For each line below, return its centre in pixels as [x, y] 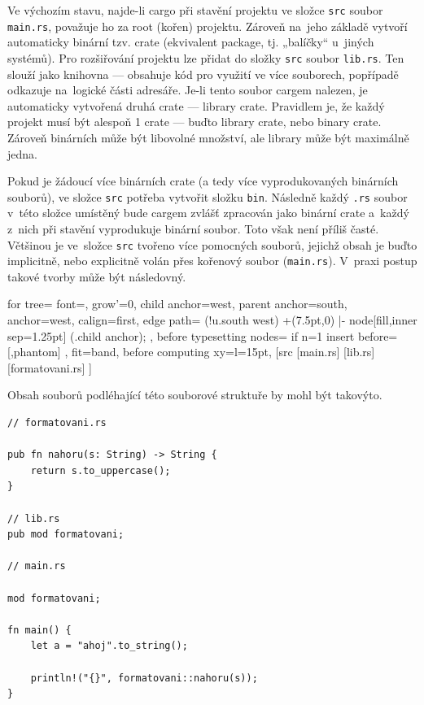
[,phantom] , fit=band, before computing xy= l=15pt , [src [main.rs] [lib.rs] [191, 352]
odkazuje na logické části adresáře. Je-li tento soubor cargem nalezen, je [188, 90]
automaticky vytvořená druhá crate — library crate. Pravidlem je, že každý [196, 105]
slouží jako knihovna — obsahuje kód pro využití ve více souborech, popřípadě [203, 74]
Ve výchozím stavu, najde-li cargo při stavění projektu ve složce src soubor [195, 10]
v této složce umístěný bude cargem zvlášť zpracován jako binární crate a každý [208, 213]
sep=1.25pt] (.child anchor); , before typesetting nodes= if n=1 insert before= [203, 335]
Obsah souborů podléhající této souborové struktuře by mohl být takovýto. [195, 395]
